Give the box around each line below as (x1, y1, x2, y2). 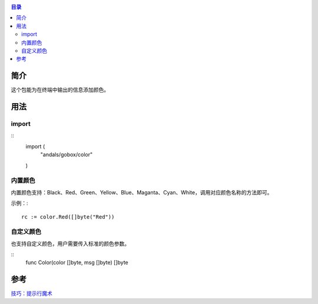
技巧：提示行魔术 (11, 290, 52, 297)
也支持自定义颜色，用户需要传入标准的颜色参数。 (11, 240, 130, 247)
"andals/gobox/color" (40, 151, 93, 158)
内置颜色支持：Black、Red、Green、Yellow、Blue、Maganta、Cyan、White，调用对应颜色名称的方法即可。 (11, 189, 273, 196)
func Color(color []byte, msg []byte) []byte (25, 259, 129, 266)
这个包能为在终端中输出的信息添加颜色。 (11, 86, 109, 94)
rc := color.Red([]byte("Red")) (21, 213, 115, 220)
